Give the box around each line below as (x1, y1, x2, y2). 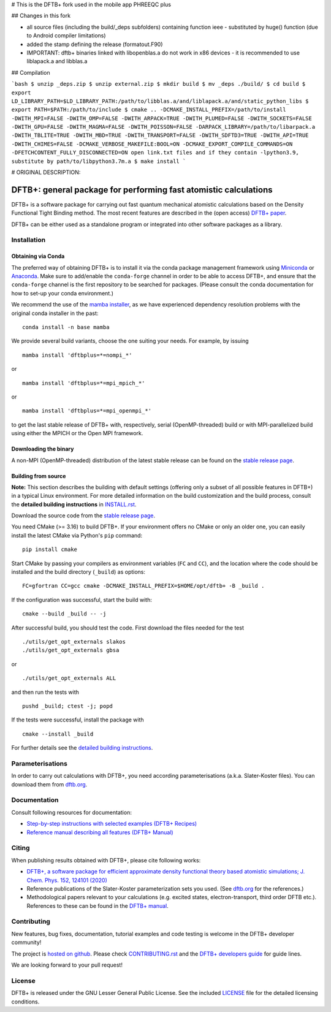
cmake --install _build (22, 730, 94, 737)
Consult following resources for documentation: (11, 808, 132, 816)
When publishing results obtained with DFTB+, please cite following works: (11, 856, 201, 864)
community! (11, 938, 42, 946)
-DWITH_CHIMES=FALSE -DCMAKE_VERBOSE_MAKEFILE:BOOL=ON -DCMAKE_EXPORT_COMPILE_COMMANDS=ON (11, 140, 293, 147)
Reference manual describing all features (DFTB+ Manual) (26, 828, 174, 836)
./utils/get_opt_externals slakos (22, 638, 126, 645)
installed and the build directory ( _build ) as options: (11, 568, 146, 576)
